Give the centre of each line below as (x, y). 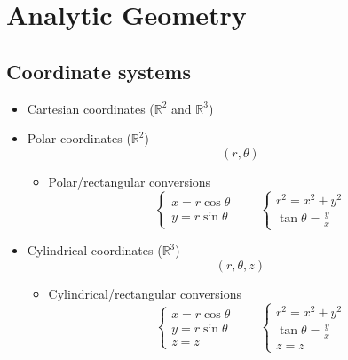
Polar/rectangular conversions (130, 181)
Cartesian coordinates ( (91, 108)
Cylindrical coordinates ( (95, 250)
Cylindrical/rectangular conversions (145, 293)
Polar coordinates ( (79, 138)
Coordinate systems (99, 71)
